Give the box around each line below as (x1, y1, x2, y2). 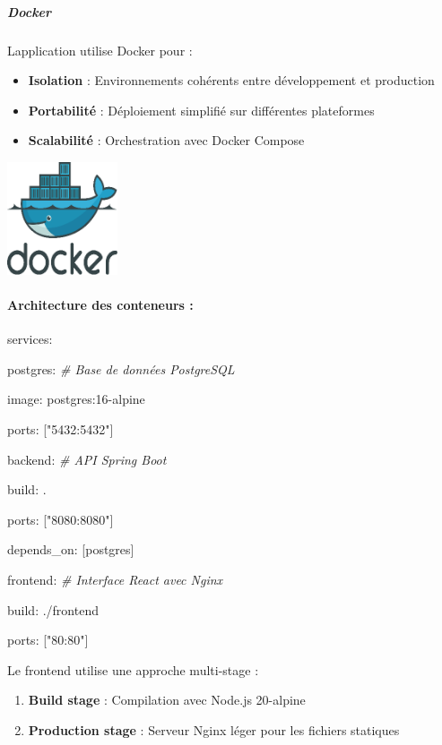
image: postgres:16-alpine (7, 390, 145, 408)
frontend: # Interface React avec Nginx (7, 569, 223, 588)
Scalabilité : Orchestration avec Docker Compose (28, 131, 305, 150)
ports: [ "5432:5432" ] (7, 419, 114, 438)
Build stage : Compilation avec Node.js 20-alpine (28, 690, 306, 709)
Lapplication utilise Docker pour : (7, 40, 193, 59)
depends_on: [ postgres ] (7, 540, 134, 559)
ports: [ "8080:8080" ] (7, 510, 114, 528)
